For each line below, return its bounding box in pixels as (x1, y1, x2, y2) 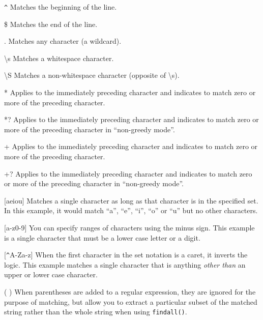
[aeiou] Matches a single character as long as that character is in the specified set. (4, 195, 258, 206)
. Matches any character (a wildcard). (4, 36, 122, 46)
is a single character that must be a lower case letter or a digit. (4, 232, 200, 243)
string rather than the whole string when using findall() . (4, 306, 187, 317)
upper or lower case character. (4, 269, 98, 280)
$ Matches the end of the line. (4, 18, 98, 29)
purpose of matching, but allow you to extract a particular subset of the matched (4, 296, 257, 307)
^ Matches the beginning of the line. (4, 2, 117, 12)
